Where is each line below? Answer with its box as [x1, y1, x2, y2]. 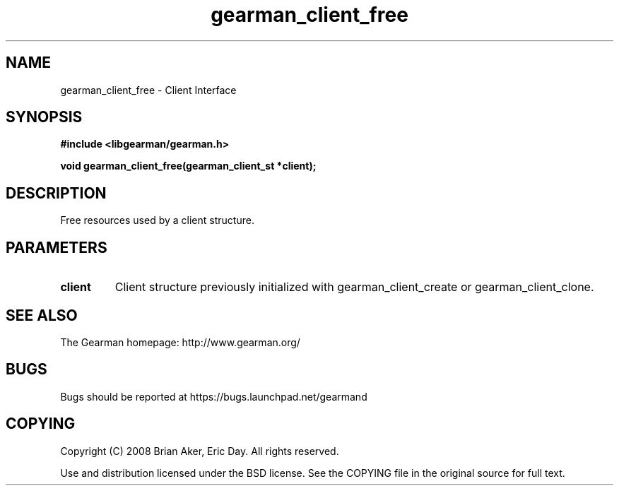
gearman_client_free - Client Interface [60, 83, 237, 96]
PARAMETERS [6, 238, 107, 256]
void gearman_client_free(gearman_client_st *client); [60, 160, 317, 172]
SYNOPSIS [6, 108, 83, 126]
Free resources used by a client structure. [60, 214, 254, 227]
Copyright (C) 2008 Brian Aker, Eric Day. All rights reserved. [60, 444, 339, 457]
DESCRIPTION [6, 184, 107, 202]
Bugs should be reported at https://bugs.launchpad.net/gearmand [60, 390, 367, 403]
